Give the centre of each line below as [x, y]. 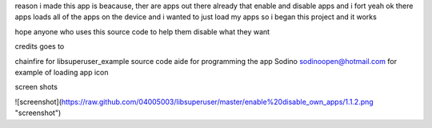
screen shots [36, 87]
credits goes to [40, 46]
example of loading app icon [62, 72]
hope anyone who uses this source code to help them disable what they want [142, 31]
